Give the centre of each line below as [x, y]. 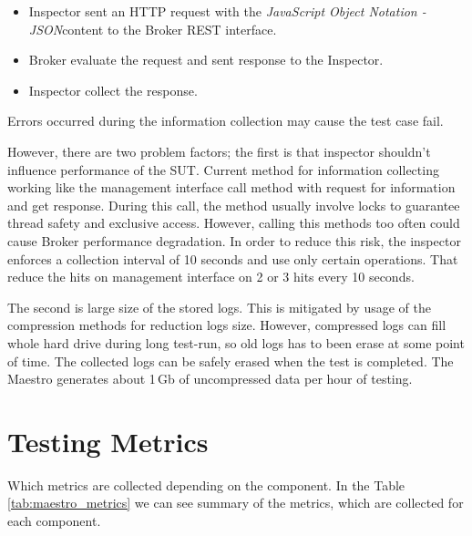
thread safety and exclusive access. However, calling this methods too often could [234, 223]
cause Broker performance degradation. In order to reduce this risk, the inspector [234, 240]
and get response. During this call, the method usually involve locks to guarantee [234, 205]
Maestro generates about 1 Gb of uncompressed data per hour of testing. [210, 379]
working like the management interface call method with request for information [231, 187]
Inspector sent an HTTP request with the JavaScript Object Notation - [227, 11]
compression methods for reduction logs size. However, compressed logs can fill [227, 325]
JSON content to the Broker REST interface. [153, 29]
